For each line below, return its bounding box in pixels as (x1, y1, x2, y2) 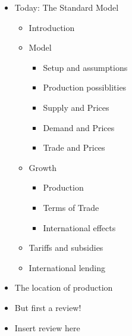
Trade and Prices (43, 141, 105, 154)
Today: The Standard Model (14, 1, 119, 13)
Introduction (29, 21, 75, 33)
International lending (29, 261, 106, 273)
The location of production (14, 281, 113, 294)
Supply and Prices (43, 101, 109, 113)
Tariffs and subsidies (29, 241, 103, 254)
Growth (29, 161, 57, 173)
